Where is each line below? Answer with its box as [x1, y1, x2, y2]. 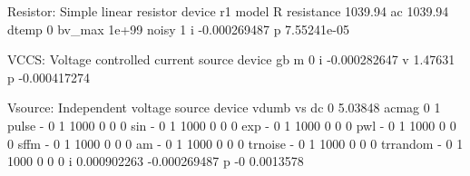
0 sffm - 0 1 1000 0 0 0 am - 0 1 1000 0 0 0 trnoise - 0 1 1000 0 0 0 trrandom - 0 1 [7, 133, 464, 152]
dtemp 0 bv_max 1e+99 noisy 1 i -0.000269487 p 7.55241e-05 [7, 19, 349, 38]
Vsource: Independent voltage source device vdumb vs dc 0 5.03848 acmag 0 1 [7, 98, 441, 117]
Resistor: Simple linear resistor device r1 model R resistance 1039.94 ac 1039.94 [7, 2, 449, 20]
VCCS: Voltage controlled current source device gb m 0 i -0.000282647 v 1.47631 [7, 50, 455, 69]
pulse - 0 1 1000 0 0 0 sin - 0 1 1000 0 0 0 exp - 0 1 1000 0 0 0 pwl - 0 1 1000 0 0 [7, 115, 456, 134]
